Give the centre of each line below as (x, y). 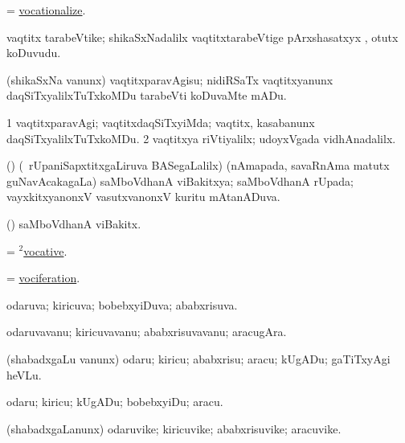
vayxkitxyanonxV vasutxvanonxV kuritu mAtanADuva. (143, 197)
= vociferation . (43, 278)
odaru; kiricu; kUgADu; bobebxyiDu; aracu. (115, 402)
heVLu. (24, 374)
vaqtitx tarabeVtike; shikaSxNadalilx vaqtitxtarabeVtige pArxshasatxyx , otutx (202, 37)
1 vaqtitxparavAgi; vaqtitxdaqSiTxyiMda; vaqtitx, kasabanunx (161, 122)
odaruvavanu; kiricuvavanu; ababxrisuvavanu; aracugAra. (147, 332)
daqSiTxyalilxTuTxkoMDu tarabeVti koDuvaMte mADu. (147, 95)
